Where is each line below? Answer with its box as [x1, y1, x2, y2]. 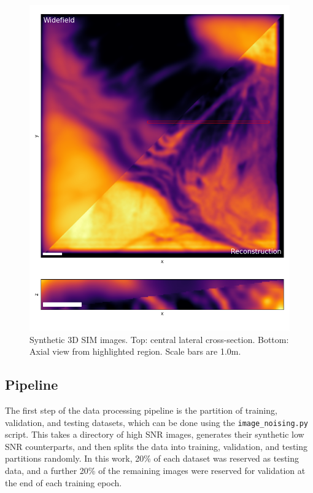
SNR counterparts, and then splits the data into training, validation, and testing [5, 440, 308, 452]
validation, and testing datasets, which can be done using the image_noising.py [5, 416, 309, 428]
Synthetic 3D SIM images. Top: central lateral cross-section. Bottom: [29, 333, 289, 345]
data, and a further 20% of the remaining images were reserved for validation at [5, 464, 306, 477]
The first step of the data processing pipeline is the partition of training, [5, 403, 277, 416]
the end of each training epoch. [5, 476, 122, 489]
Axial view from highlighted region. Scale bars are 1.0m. [29, 345, 241, 358]
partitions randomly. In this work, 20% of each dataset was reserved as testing [5, 452, 299, 465]
